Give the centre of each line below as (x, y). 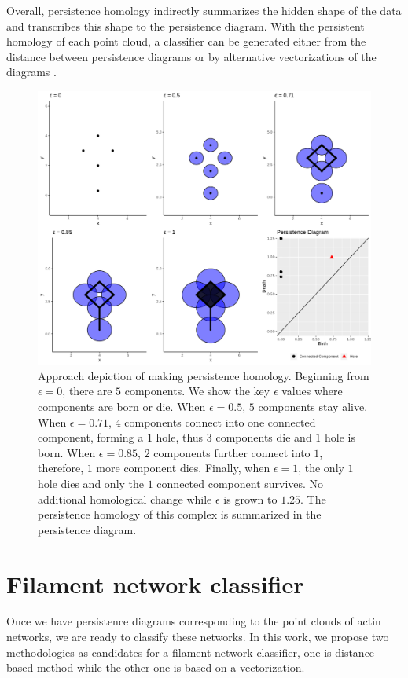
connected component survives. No (240, 483)
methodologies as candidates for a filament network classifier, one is (169, 652)
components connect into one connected (220, 421)
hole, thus (180, 437)
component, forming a (91, 437)
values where (312, 391)
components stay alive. (313, 406)
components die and (264, 437)
